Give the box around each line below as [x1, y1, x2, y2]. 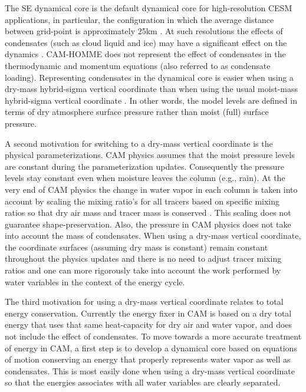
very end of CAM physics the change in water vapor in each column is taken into [5, 183, 298, 195]
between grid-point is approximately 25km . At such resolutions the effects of [5, 25, 283, 37]
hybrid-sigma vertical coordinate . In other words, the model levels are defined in [5, 94, 297, 106]
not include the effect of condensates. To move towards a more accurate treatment [5, 330, 302, 342]
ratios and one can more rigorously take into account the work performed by [5, 264, 281, 276]
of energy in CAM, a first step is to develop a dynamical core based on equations [5, 341, 297, 354]
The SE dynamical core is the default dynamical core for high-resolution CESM [5, 2, 292, 14]
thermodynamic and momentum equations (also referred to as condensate [5, 59, 271, 71]
